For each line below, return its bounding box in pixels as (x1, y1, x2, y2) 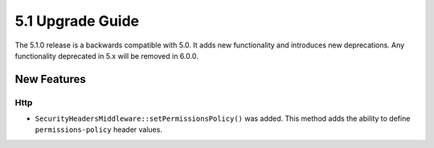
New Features (14, 72, 86, 86)
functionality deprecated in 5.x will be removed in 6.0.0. (14, 51, 199, 60)
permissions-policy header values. (35, 125, 162, 134)
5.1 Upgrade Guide (14, 12, 140, 30)
